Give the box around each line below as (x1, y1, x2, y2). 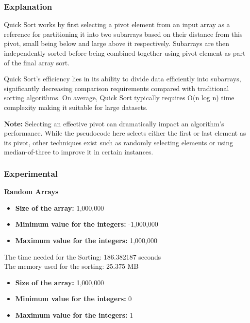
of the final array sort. (4, 57, 70, 67)
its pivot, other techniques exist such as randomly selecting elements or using (4, 137, 233, 147)
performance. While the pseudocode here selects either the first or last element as (4, 128, 246, 138)
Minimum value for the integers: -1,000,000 (15, 219, 158, 229)
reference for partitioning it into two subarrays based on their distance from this (4, 29, 243, 39)
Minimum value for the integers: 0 (15, 293, 132, 304)
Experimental (4, 167, 58, 179)
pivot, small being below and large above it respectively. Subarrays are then (4, 38, 230, 48)
